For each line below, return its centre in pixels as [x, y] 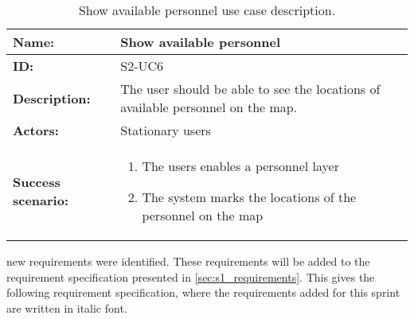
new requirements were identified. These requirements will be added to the [188, 261]
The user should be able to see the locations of [250, 89]
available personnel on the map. [209, 107]
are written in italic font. [67, 307]
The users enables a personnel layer [240, 166]
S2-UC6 [142, 66]
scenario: [41, 200]
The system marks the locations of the [249, 197]
